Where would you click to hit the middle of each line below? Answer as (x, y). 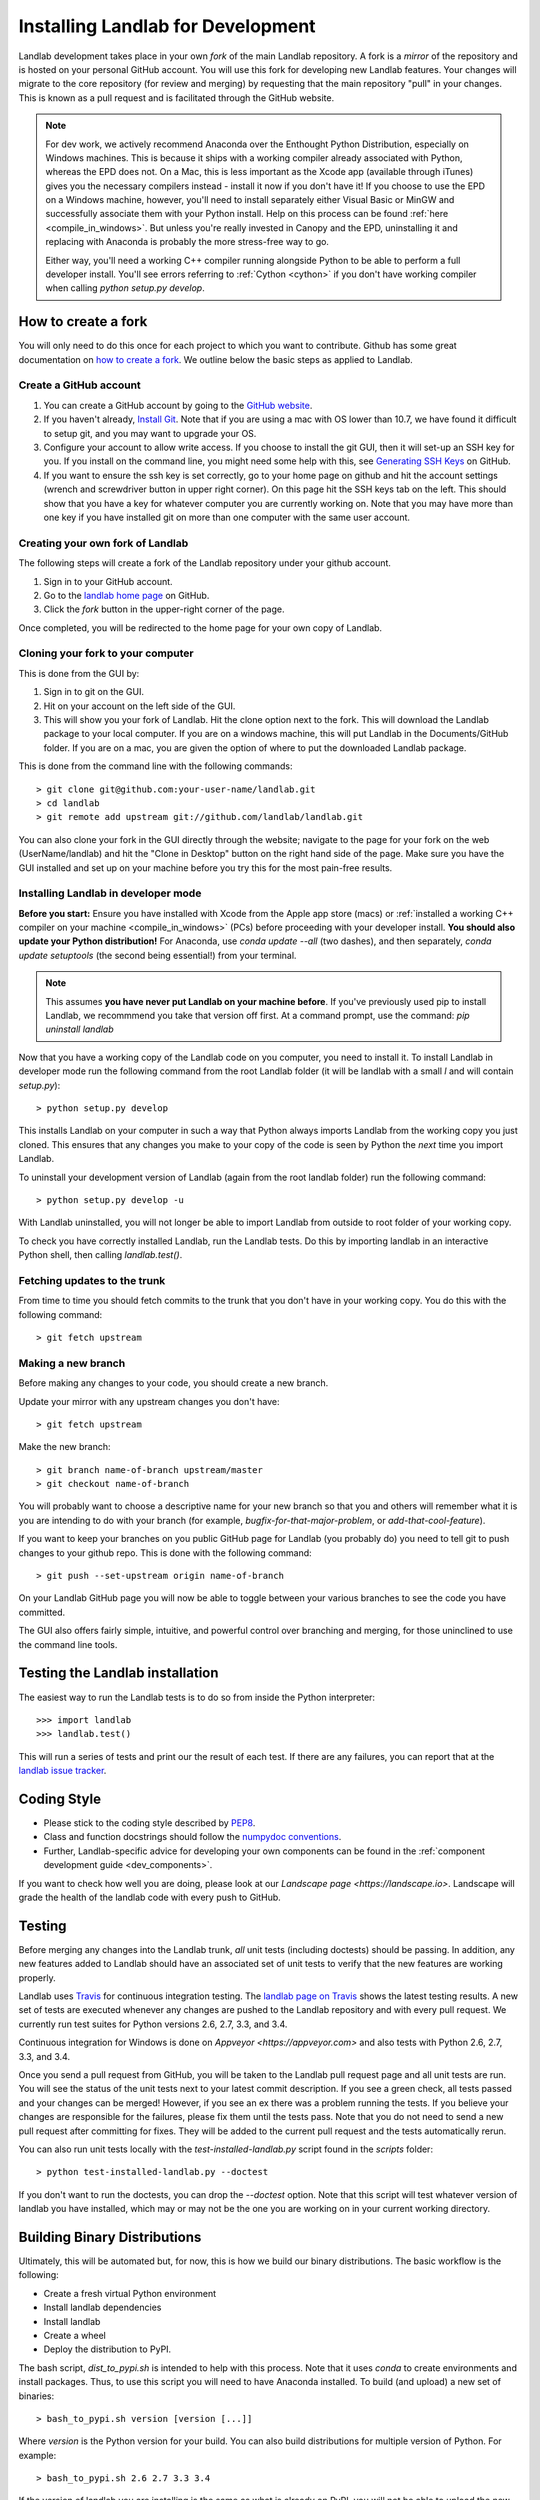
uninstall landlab (79, 1029)
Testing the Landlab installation (118, 1673)
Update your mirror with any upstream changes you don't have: (149, 1401)
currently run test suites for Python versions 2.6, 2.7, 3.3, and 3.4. (153, 2024)
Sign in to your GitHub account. (108, 581)
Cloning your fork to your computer (106, 653)
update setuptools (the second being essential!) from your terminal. (157, 955)
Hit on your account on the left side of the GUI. (139, 706)
